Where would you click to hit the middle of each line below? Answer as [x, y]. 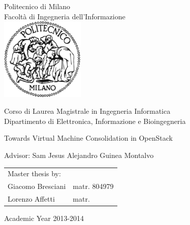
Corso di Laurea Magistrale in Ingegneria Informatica [87, 111]
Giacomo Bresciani [37, 186]
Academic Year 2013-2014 [44, 218]
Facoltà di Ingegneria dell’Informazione [65, 16]
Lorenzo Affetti [31, 199]
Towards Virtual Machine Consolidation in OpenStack [88, 138]
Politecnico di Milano [37, 6]
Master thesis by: [34, 173]
